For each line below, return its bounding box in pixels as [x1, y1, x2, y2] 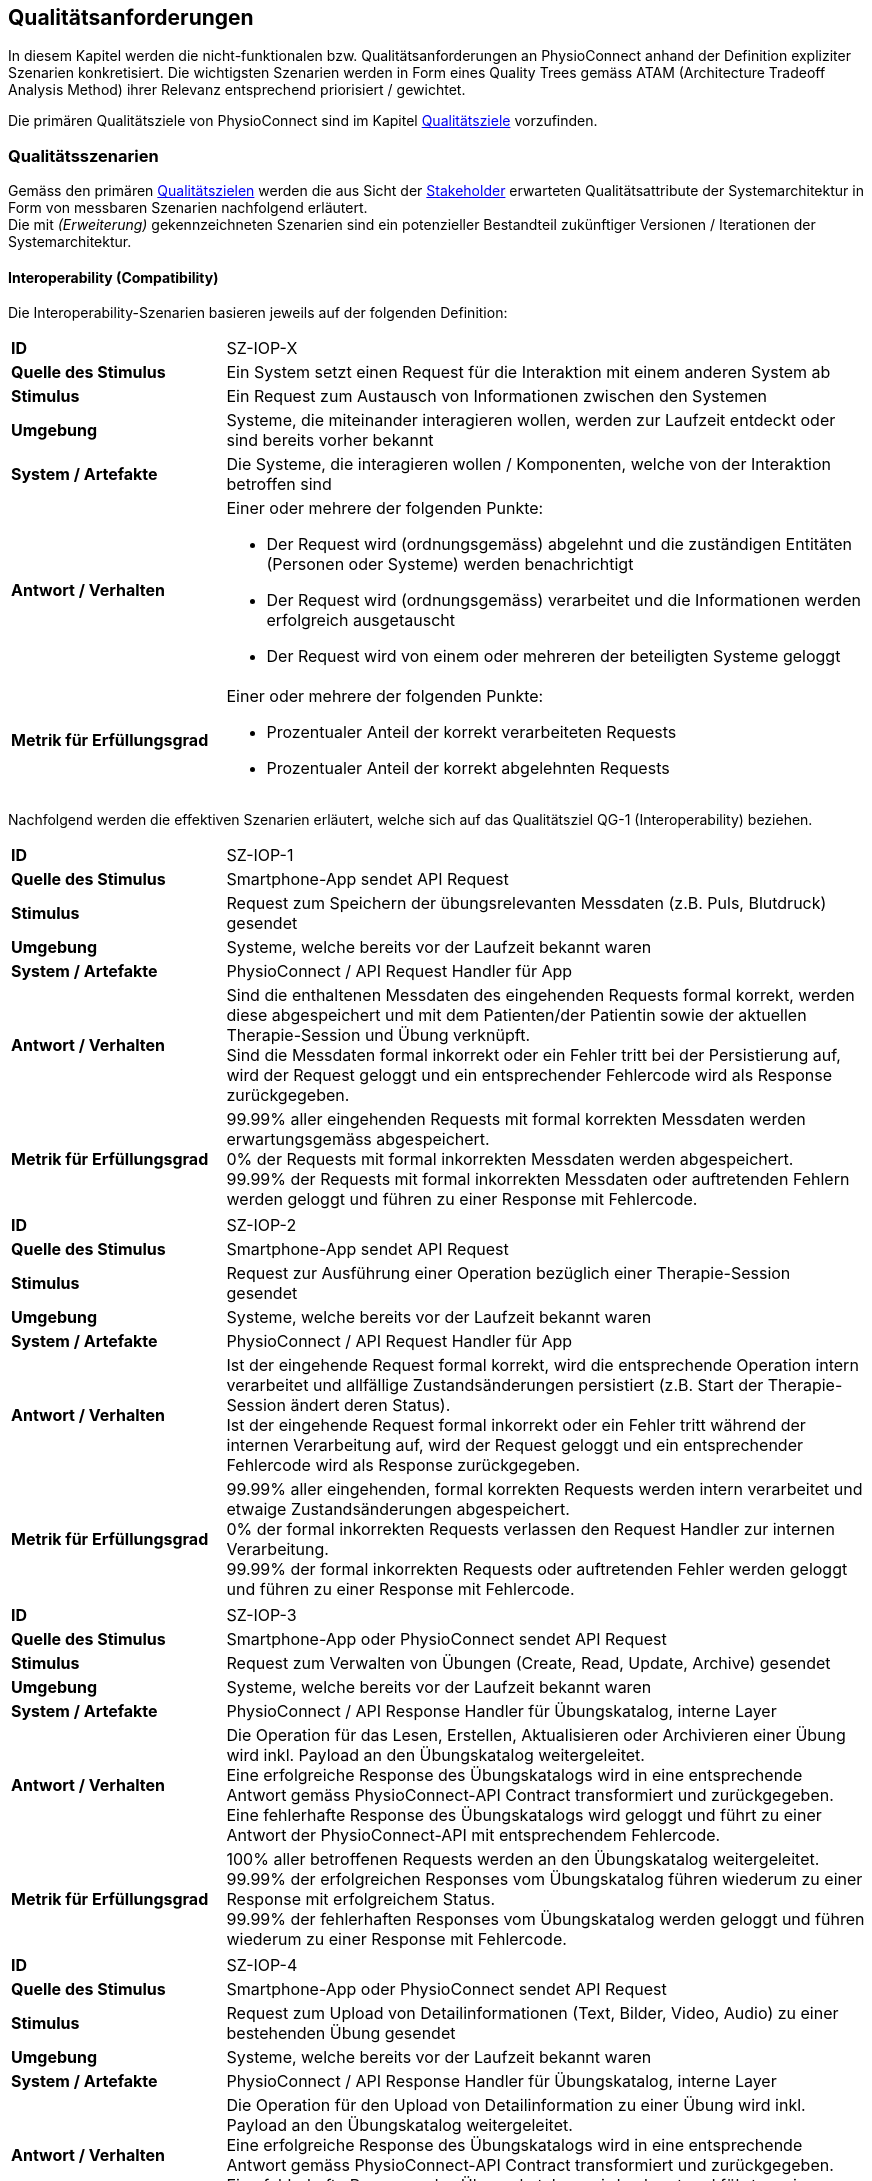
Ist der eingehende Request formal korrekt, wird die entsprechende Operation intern [226, 1355, 859, 1376]
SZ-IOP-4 [226, 1955, 298, 1976]
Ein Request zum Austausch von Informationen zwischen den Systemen [226, 386, 768, 407]
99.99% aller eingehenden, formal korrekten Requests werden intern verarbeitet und [226, 1479, 863, 1500]
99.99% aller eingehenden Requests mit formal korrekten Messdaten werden [226, 1109, 806, 1130]
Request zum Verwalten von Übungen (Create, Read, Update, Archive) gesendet [226, 1653, 831, 1674]
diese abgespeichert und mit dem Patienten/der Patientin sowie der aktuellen [226, 1005, 807, 1026]
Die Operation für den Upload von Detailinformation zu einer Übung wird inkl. [226, 2095, 806, 2116]
